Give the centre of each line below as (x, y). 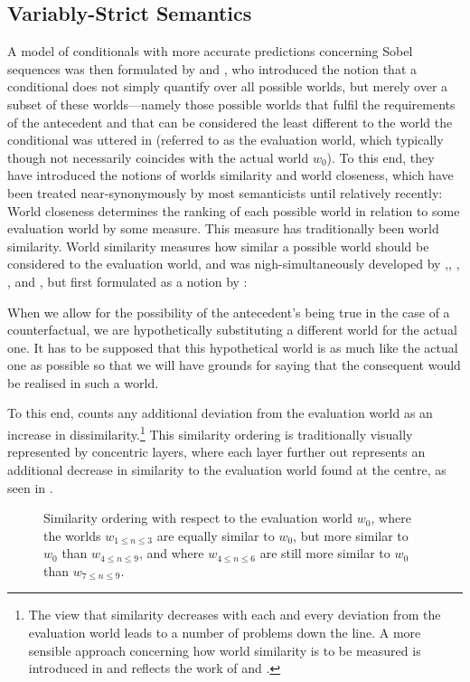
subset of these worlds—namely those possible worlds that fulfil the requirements (231, 104)
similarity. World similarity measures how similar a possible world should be (218, 246)
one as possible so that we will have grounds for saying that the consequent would (234, 365)
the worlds (72, 535)
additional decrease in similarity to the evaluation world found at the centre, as (227, 469)
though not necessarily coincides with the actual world (158, 157)
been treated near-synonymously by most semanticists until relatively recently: (225, 192)
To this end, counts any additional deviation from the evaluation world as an (220, 413)
